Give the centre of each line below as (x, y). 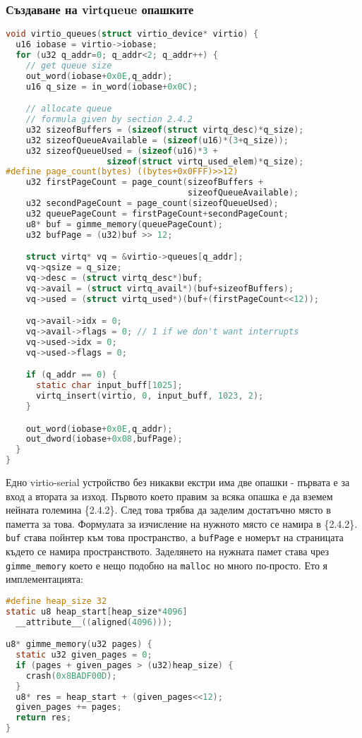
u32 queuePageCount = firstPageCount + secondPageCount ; (157, 213)
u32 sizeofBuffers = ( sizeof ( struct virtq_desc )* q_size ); (165, 129)
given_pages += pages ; (69, 707)
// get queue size (69, 65)
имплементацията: (44, 579)
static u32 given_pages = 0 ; (84, 655)
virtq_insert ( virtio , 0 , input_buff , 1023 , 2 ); (150, 396)
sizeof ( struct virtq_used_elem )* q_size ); (205, 161)
